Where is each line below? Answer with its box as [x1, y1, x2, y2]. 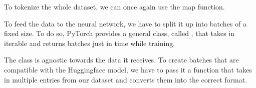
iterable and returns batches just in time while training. [4, 37, 175, 48]
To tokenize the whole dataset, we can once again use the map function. [4, 1, 225, 11]
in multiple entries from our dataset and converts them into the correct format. [4, 74, 247, 84]
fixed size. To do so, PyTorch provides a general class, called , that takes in [4, 28, 235, 38]
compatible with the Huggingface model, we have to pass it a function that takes [4, 64, 252, 74]
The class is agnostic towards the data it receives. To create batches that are [4, 54, 239, 65]
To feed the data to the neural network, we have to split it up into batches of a [4, 18, 246, 28]
